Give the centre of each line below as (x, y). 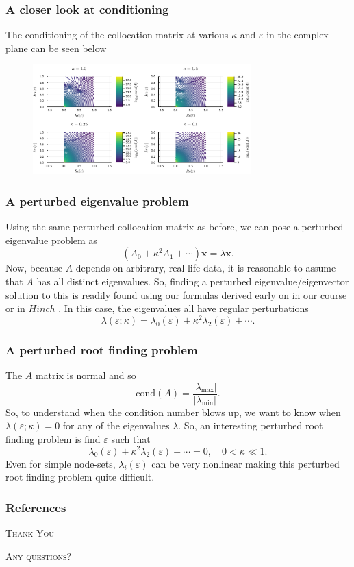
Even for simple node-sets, (61, 463)
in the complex (298, 35)
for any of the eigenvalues (116, 425)
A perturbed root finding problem (102, 349)
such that (131, 438)
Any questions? (39, 556)
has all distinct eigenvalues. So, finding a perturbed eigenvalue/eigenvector (193, 281)
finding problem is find (53, 438)
